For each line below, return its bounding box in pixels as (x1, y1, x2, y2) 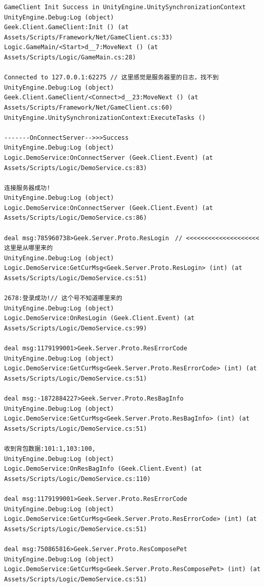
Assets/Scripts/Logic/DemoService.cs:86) (4, 214, 147, 222)
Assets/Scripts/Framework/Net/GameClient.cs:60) (4, 103, 173, 111)
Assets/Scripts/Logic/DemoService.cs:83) (4, 164, 147, 172)
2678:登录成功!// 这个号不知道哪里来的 (4, 295, 122, 302)
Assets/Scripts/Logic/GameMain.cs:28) (4, 53, 136, 61)
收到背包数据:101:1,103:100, (4, 445, 96, 453)
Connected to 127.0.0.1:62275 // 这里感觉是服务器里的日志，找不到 (4, 74, 219, 81)
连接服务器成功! (4, 184, 51, 192)
